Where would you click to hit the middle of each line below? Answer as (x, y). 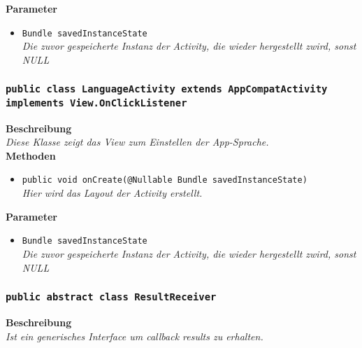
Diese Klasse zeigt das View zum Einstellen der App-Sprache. (137, 142)
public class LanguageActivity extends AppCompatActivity (167, 89)
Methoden (31, 155)
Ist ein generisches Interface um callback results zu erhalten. (135, 336)
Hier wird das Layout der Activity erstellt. (112, 193)
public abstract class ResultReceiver (111, 297)
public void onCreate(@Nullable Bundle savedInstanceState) (165, 180)
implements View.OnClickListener (96, 103)
